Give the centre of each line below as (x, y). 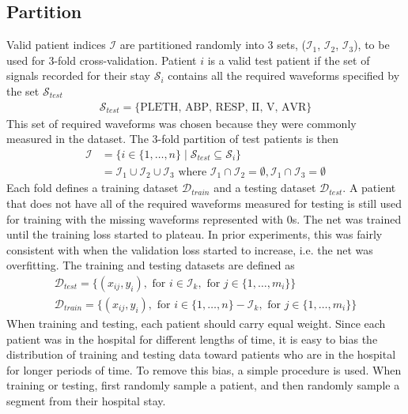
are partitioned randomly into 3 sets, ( (213, 45)
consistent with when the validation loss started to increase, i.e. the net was (190, 249)
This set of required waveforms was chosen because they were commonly (181, 123)
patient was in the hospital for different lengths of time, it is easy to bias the (192, 339)
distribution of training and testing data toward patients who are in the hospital (201, 354)
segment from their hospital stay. (86, 400)
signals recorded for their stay (78, 75)
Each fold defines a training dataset (93, 188)
